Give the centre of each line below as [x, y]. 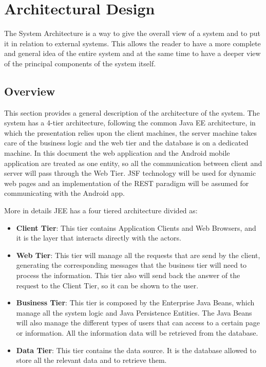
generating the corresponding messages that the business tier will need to [131, 265]
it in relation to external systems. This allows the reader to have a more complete [132, 43]
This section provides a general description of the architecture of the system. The [132, 112]
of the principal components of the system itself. [80, 63]
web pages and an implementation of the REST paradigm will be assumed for [127, 183]
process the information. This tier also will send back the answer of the [128, 275]
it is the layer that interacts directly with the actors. [99, 238]
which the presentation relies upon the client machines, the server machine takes [131, 132]
